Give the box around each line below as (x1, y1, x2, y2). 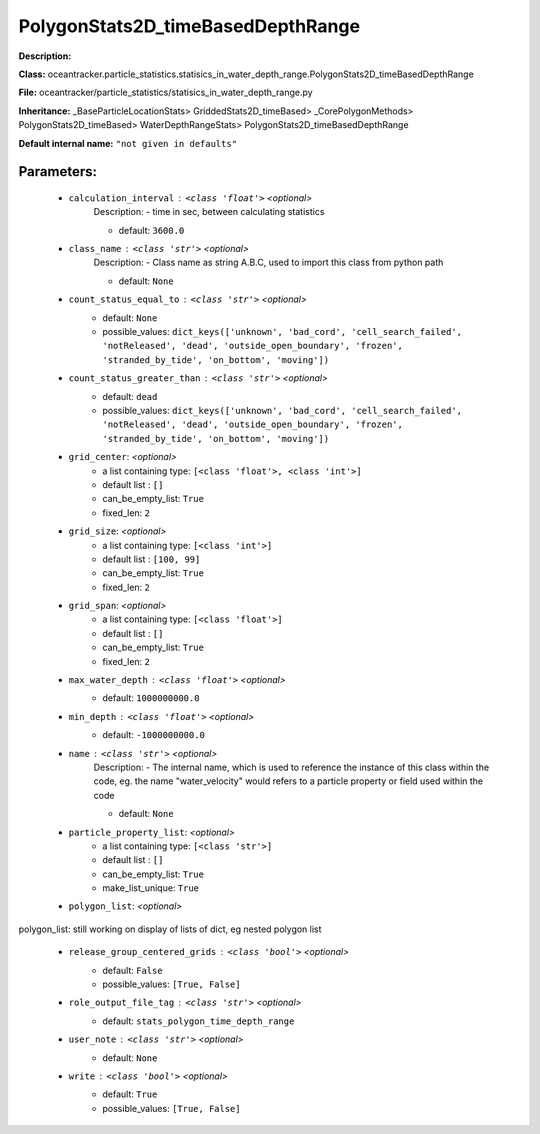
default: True (102, 1088, 158, 1100)
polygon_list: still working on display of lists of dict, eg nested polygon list (18, 923, 322, 935)
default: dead (102, 390, 158, 402)
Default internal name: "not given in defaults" (18, 137, 238, 149)
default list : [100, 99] (102, 553, 201, 565)
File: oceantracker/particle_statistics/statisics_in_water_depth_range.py (18, 86, 314, 99)
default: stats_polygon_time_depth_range (102, 1015, 295, 1027)
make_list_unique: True (102, 882, 200, 894)
